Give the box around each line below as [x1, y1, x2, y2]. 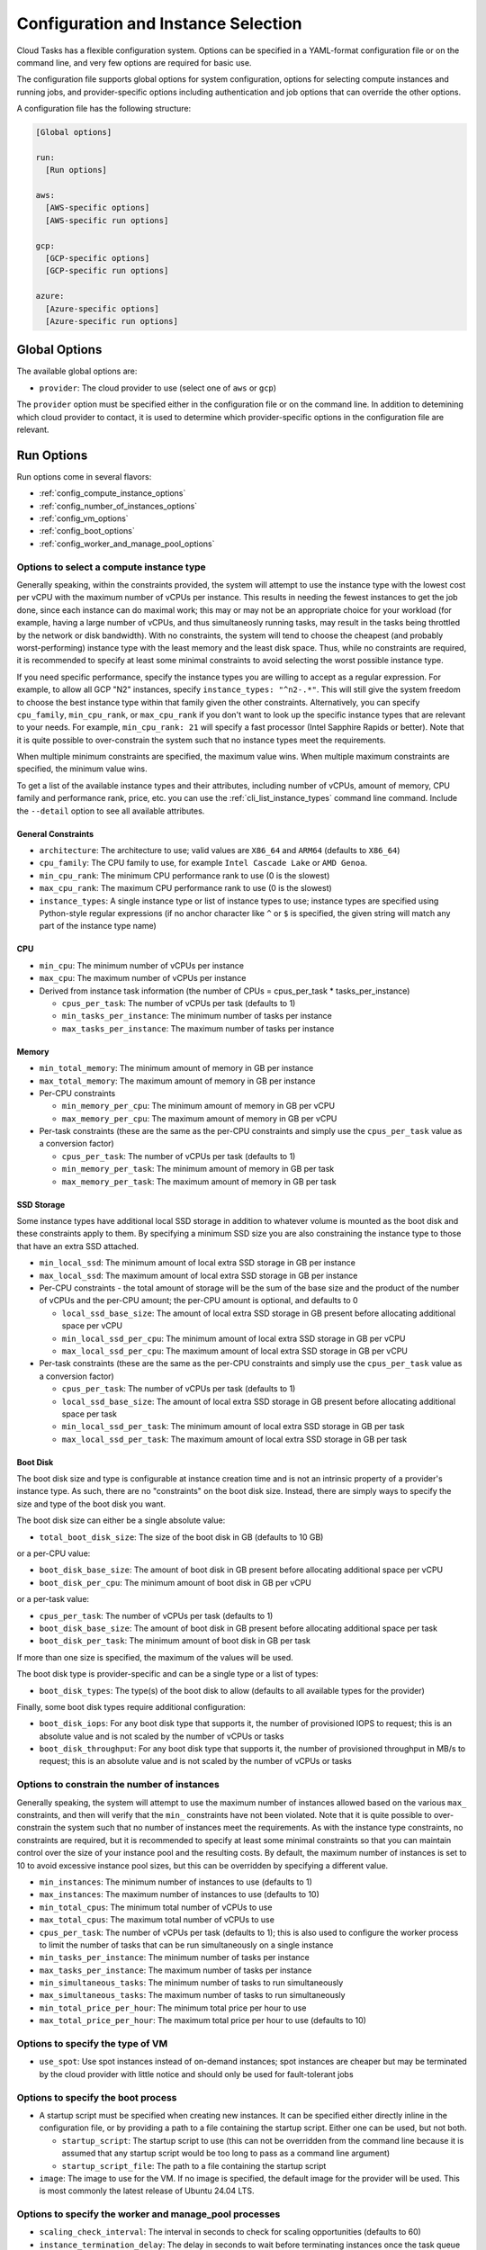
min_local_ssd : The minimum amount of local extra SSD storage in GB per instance [39, 1257, 355, 1268]
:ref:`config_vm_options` [39, 513, 130, 524]
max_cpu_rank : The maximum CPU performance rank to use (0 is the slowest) [39, 883, 332, 894]
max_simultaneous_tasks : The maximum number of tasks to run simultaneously [39, 1990, 346, 2001]
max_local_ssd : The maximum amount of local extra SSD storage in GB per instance [39, 1270, 358, 1281]
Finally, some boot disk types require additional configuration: [16, 1701, 247, 1712]
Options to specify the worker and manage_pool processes [16, 2208, 281, 2220]
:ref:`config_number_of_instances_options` [39, 500, 198, 511]
